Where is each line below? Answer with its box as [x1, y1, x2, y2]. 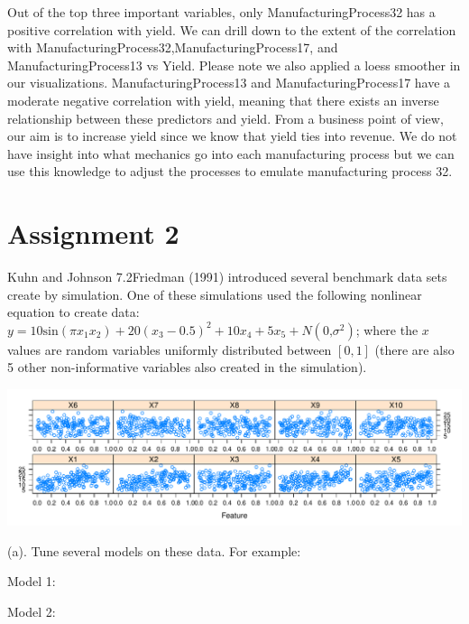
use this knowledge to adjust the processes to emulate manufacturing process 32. [7, 162, 453, 181]
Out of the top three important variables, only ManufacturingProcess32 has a [7, 3, 436, 21]
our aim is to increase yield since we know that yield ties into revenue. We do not [7, 126, 457, 145]
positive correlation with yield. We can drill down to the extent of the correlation [7, 20, 456, 39]
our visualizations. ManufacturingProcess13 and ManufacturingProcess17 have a [7, 73, 451, 92]
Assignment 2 [7, 215, 179, 252]
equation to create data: [7, 303, 140, 321]
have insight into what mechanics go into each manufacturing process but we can [7, 144, 455, 163]
